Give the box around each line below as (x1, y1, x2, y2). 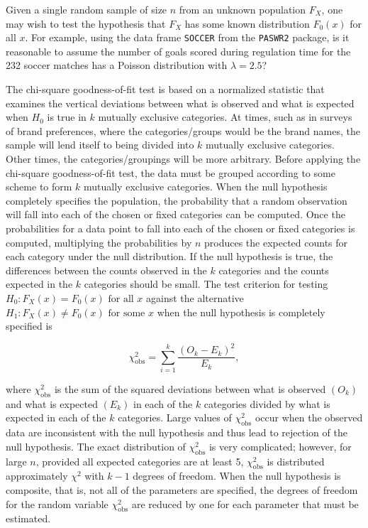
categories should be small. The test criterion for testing (84, 276, 328, 291)
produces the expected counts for (204, 235, 348, 249)
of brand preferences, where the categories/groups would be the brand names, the (6, 123, 360, 138)
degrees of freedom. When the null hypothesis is (133, 468, 341, 483)
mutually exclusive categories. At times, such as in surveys (98, 109, 352, 124)
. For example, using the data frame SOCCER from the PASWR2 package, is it (25, 30, 350, 45)
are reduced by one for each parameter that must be (131, 496, 359, 511)
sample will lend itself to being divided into (6, 137, 194, 152)
